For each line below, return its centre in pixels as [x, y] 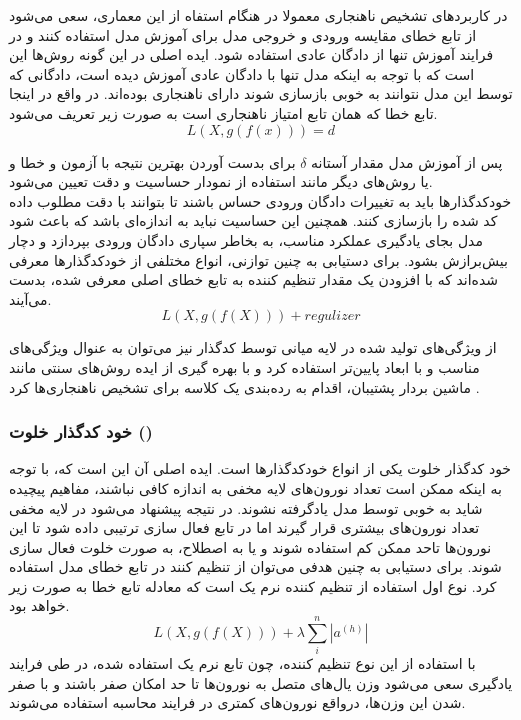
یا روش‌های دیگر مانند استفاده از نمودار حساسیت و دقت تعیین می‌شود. [221, 181]
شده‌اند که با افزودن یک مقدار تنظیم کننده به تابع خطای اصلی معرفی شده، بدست [254, 279]
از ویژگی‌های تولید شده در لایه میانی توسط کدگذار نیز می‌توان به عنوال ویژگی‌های [253, 347]
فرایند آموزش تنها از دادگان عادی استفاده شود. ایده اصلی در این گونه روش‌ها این [251, 54]
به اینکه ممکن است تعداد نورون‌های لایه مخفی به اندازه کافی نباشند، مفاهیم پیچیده [255, 487]
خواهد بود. [39, 605]
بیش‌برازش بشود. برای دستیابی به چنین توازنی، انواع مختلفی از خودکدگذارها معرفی [258, 259]
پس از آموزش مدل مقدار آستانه [407, 161]
